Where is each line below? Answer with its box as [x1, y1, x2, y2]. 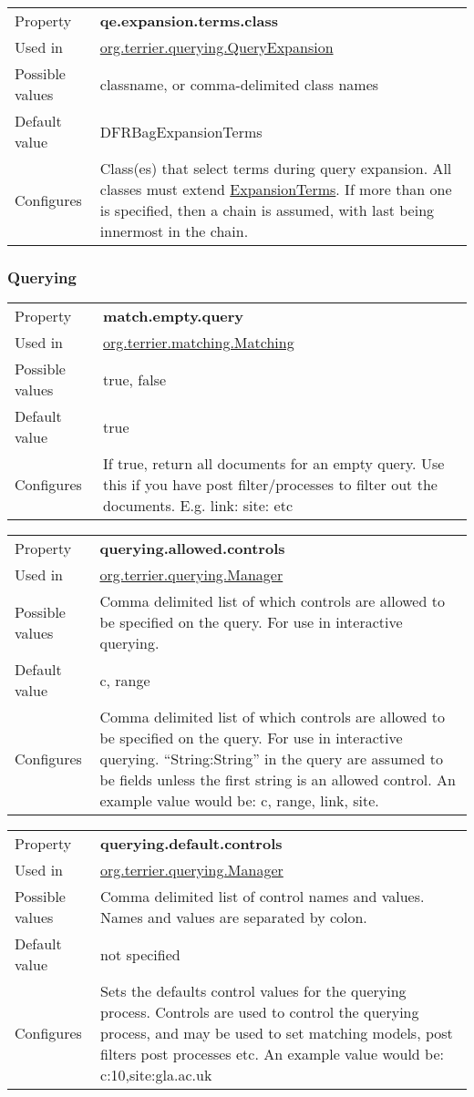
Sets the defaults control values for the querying [100, 980, 407, 1002]
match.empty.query [103, 305, 244, 327]
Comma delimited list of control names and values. [100, 886, 425, 907]
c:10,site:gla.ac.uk [100, 1064, 212, 1086]
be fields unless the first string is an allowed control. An [99, 769, 456, 791]
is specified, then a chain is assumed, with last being [99, 200, 435, 220]
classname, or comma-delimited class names [99, 73, 379, 95]
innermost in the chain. [99, 220, 249, 241]
